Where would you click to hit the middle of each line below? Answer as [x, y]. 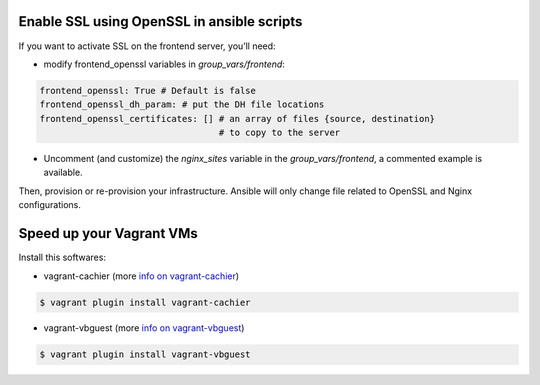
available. [63, 172]
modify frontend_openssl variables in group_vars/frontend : [164, 64]
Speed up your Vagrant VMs [108, 233]
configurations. [50, 205]
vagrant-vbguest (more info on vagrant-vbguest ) [144, 328]
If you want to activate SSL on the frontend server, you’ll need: [147, 46]
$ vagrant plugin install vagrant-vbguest [145, 354]
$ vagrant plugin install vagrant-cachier [145, 302]
